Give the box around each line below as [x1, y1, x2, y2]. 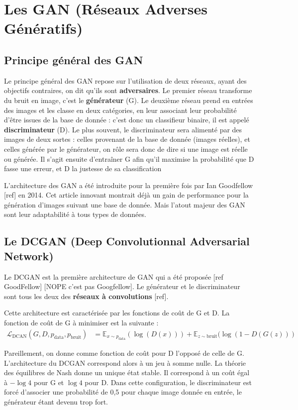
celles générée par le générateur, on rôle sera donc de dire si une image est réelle [4, 143, 248, 154]
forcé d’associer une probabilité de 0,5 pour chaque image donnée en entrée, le [4, 387, 242, 397]
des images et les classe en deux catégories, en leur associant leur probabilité [4, 104, 237, 115]
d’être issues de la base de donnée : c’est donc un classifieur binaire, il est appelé [4, 114, 249, 125]
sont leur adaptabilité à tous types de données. [4, 209, 146, 219]
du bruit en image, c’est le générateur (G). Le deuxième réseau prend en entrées [4, 95, 253, 105]
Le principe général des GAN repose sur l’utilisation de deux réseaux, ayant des [4, 75, 247, 86]
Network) [4, 248, 54, 263]
